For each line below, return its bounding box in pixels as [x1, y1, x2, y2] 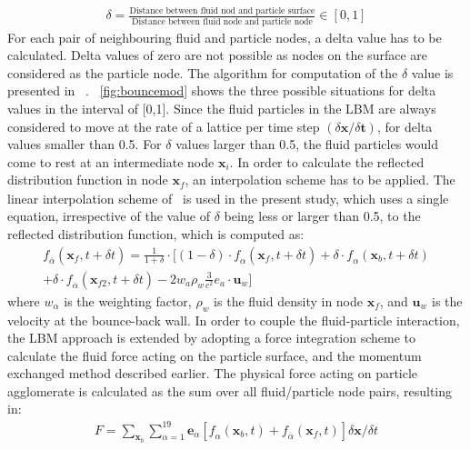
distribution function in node [7, 170, 168, 189]
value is [411, 63, 454, 82]
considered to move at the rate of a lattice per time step [7, 116, 320, 135]
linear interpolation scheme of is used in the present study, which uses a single [7, 188, 449, 207]
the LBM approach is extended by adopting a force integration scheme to [7, 328, 416, 347]
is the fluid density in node [214, 291, 364, 310]
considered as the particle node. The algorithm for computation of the [7, 63, 398, 82]
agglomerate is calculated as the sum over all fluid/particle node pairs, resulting [7, 381, 453, 400]
